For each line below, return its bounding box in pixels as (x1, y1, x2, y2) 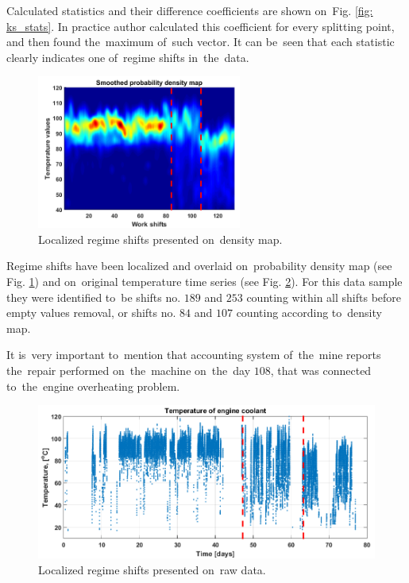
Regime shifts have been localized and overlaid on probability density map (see (6, 257, 392, 274)
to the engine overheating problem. (6, 377, 180, 394)
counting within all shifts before (246, 288, 402, 305)
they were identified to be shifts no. (6, 288, 181, 305)
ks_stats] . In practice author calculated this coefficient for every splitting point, (6, 17, 395, 34)
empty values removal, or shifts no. (6, 304, 176, 321)
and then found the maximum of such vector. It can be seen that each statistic (6, 33, 395, 50)
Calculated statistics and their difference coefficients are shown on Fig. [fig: (6, 2, 373, 18)
